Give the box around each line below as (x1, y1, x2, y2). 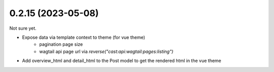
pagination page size (39, 41, 83, 47)
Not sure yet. (9, 25, 37, 31)
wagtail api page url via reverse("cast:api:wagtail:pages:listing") (39, 48, 174, 54)
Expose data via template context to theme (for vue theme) (22, 34, 146, 40)
